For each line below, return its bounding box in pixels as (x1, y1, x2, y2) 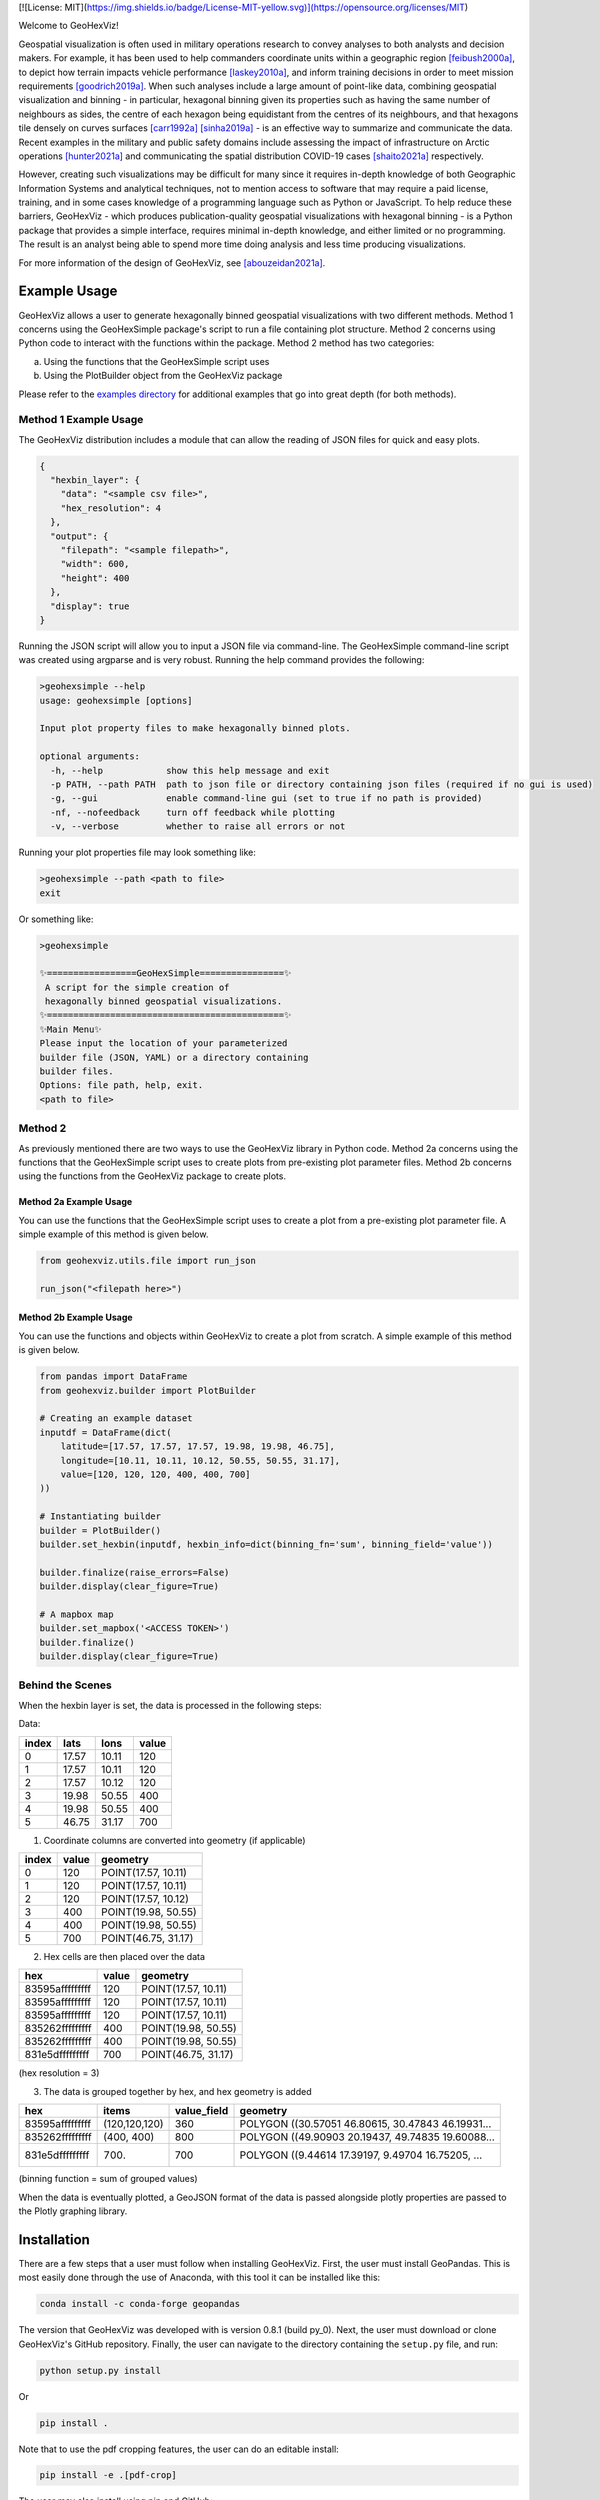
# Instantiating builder (39, 1511, 162, 1522)
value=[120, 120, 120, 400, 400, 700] (60, 1468, 251, 1480)
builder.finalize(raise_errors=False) (39, 1566, 230, 1578)
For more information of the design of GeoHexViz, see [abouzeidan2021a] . (18, 256, 326, 269)
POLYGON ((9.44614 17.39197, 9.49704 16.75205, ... (239, 2148, 483, 2162)
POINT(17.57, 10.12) (101, 1891, 190, 1905)
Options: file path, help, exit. (39, 1080, 204, 1091)
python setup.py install (39, 2365, 162, 2376)
